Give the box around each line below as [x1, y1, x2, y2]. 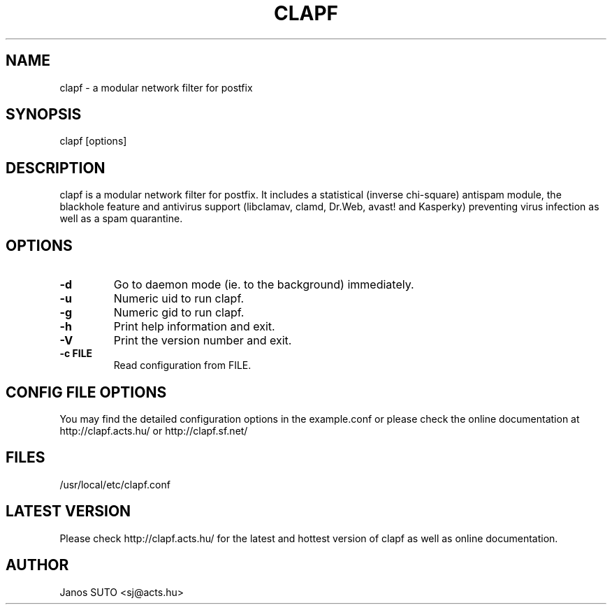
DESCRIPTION [6, 159, 105, 177]
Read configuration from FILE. [113, 359, 252, 372]
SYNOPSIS [6, 106, 82, 124]
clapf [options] [59, 135, 127, 147]
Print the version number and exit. [113, 333, 292, 348]
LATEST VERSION [6, 502, 131, 521]
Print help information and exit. [113, 319, 275, 334]
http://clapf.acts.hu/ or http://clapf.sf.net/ [59, 424, 248, 437]
